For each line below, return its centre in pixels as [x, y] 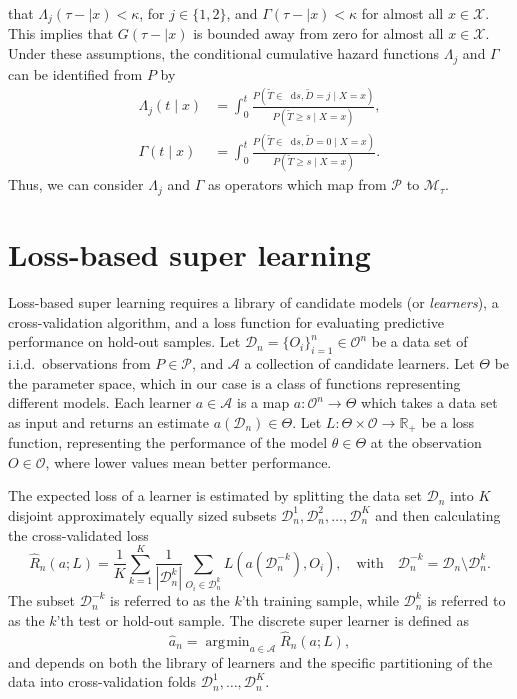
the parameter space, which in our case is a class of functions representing [234, 382]
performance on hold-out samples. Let [124, 341]
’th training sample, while [320, 600]
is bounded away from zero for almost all [318, 33]
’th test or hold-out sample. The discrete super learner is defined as [263, 620]
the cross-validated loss [78, 534]
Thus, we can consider [76, 184]
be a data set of [419, 341]
